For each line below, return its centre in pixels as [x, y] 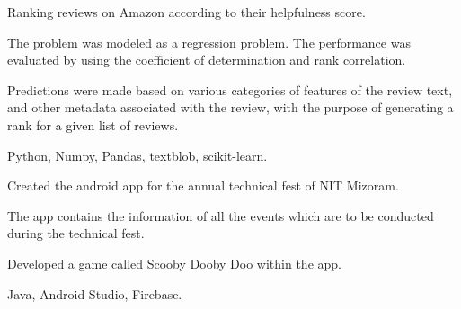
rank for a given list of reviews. [93, 124]
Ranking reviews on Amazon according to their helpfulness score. [186, 12]
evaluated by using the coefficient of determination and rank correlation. [207, 60]
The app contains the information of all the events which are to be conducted [221, 215]
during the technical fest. [76, 233]
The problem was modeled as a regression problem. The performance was [209, 42]
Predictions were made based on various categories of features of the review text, [230, 89]
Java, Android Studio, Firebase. [95, 293]
